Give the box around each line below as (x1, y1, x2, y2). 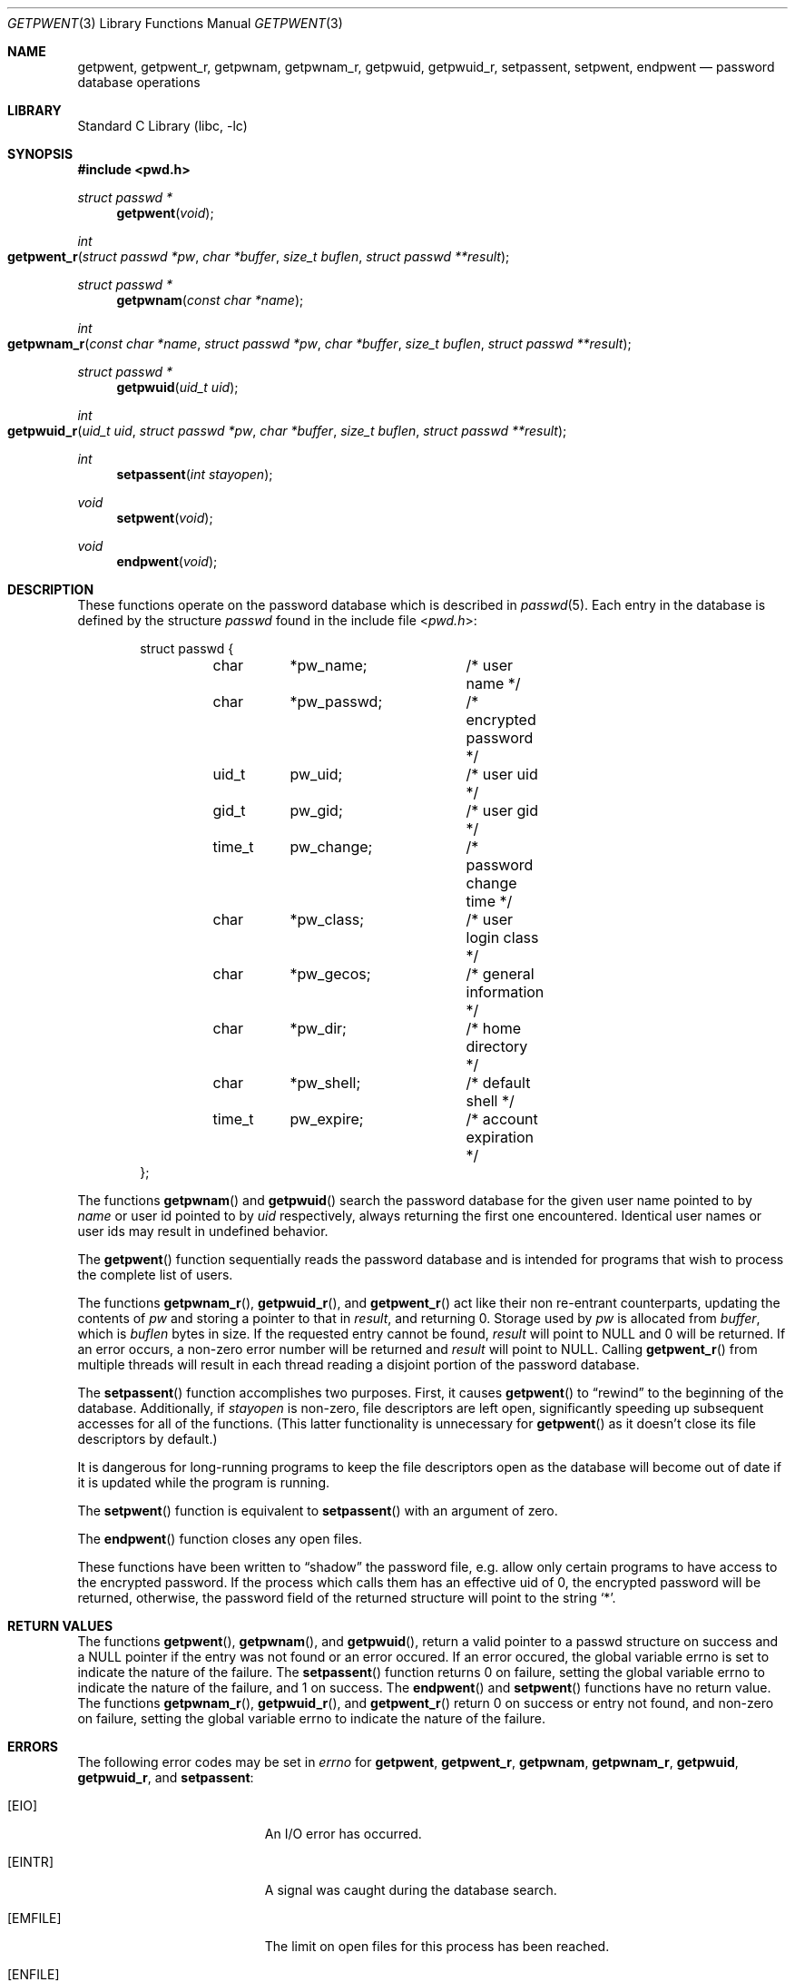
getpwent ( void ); (116, 205, 214, 221)
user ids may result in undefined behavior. (77, 1223, 329, 1239)
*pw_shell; (290, 1074, 361, 1092)
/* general (466, 965, 535, 983)
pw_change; (290, 838, 373, 856)
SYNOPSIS (7, 146, 74, 162)
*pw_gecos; (290, 965, 371, 983)
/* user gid (466, 801, 539, 819)
